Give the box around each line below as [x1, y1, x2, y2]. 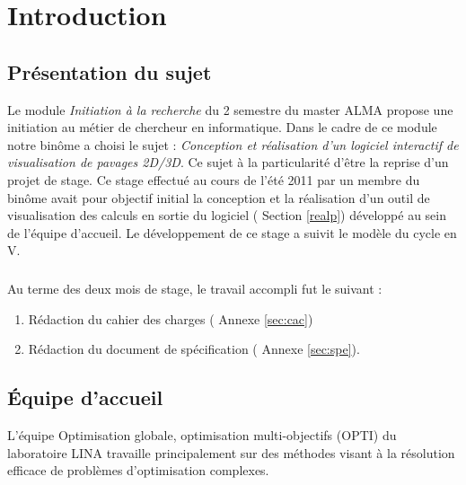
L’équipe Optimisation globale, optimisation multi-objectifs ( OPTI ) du [7, 426, 397, 445]
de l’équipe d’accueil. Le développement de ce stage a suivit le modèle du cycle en [7, 223, 457, 242]
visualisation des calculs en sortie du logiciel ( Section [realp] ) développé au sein [7, 206, 446, 225]
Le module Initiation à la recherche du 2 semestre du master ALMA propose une [7, 100, 453, 119]
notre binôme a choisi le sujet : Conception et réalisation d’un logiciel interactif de [7, 135, 459, 154]
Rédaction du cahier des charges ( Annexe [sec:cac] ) [28, 309, 313, 328]
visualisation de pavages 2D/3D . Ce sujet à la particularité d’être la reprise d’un [7, 153, 449, 172]
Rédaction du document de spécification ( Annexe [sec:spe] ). [28, 339, 360, 358]
